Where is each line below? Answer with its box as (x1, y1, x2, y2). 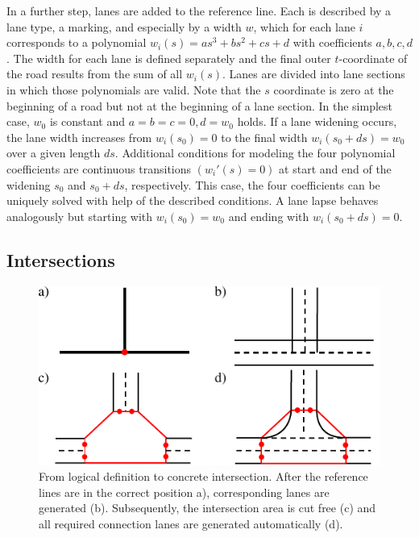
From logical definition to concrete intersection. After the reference (39, 468, 368, 485)
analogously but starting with (6, 207, 153, 224)
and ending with (228, 207, 309, 224)
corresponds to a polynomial (6, 34, 147, 51)
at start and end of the (279, 160, 392, 177)
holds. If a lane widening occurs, (237, 113, 397, 130)
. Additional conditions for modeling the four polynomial (114, 144, 396, 161)
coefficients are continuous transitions (6, 160, 192, 177)
